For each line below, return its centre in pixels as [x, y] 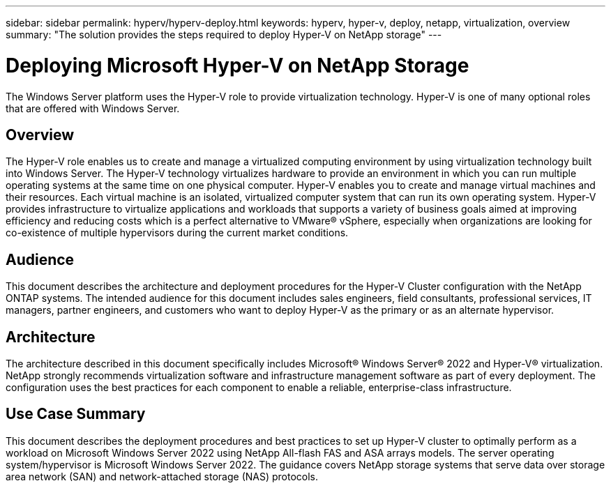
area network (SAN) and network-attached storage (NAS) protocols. [162, 476]
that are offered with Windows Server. [93, 108]
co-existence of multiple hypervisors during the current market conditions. [177, 233]
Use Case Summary [76, 414]
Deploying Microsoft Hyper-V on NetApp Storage [237, 65]
